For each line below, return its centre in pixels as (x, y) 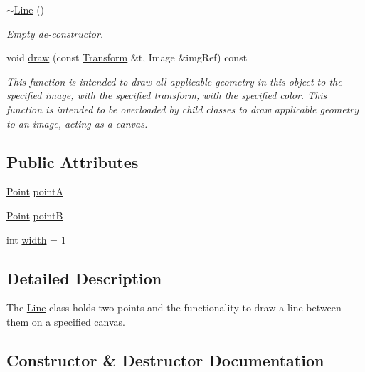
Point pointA (35, 191)
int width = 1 (36, 239)
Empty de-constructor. (55, 33)
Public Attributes (73, 161)
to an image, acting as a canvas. (77, 123)
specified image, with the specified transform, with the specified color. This (167, 95)
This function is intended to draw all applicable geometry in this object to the (174, 81)
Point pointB (35, 215)
